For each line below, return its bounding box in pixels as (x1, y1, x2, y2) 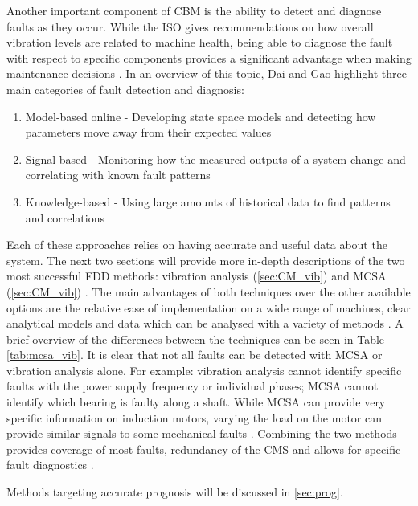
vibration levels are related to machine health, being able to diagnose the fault (6, 34, 393, 51)
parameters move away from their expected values (25, 124, 272, 141)
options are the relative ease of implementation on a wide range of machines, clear (6, 299, 411, 316)
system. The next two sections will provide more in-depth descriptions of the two (6, 251, 405, 268)
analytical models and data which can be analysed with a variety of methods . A (6, 315, 404, 332)
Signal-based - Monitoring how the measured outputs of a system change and (25, 150, 406, 167)
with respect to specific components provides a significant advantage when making (6, 49, 412, 66)
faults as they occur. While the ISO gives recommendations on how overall (6, 18, 374, 35)
